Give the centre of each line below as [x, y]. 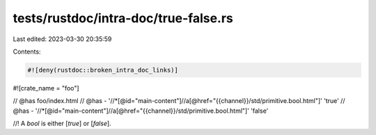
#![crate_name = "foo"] [46, 88]
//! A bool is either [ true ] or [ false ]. [62, 124]
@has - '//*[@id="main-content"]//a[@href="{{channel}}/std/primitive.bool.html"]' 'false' [141, 111]
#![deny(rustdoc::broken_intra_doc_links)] [103, 70]
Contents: [27, 51]
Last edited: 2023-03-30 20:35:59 [62, 39]
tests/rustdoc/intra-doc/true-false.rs [123, 18]
